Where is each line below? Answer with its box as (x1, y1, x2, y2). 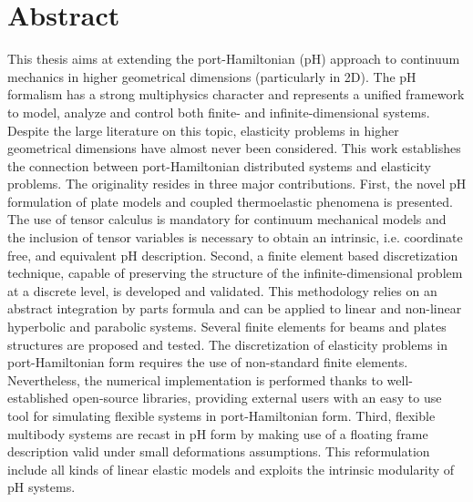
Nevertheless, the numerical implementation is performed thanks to (7, 370, 383, 389)
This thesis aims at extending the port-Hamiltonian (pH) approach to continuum (7, 49, 460, 68)
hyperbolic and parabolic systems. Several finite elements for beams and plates (7, 317, 447, 336)
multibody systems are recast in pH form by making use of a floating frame (7, 424, 428, 443)
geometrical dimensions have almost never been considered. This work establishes (7, 138, 461, 158)
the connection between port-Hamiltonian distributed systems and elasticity (7, 156, 431, 175)
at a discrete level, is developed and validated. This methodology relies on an (7, 281, 437, 300)
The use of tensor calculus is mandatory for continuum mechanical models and (7, 210, 447, 229)
